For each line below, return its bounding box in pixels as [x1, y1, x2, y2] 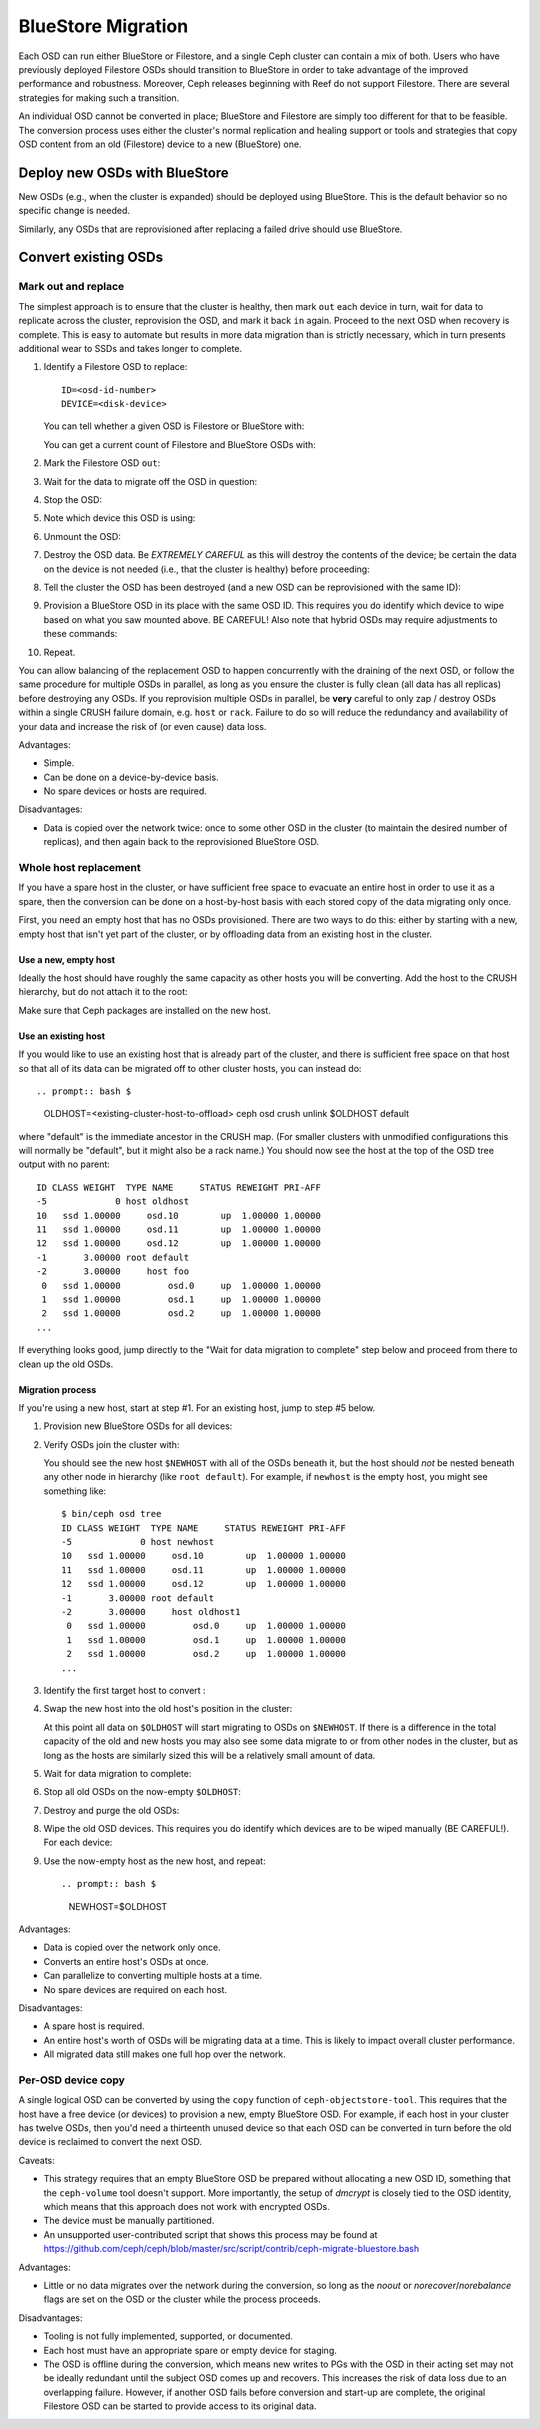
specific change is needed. [18, 205, 130, 217]
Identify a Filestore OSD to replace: [43, 361, 188, 373]
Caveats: [18, 2154, 55, 2166]
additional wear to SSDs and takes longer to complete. [18, 342, 243, 354]
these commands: [43, 628, 118, 640]
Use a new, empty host [18, 953, 115, 965]
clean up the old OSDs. [18, 1358, 114, 1370]
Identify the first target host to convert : [43, 1684, 206, 1696]
